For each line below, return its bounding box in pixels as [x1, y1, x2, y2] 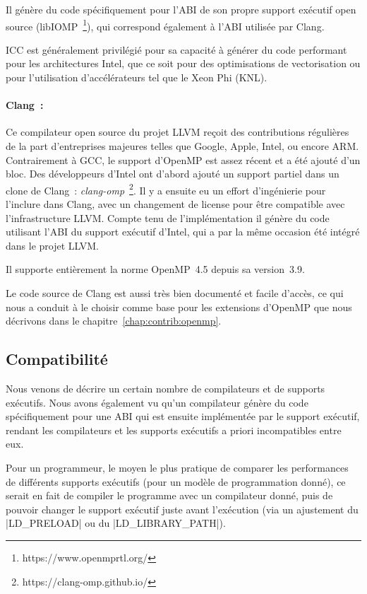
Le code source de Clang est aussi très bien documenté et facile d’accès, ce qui [6, 286, 344, 301]
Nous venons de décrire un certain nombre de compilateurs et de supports [6, 381, 325, 395]
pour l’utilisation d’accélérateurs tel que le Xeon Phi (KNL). [6, 70, 267, 85]
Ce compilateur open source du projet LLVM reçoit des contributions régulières [6, 124, 349, 139]
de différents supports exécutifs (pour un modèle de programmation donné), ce [6, 474, 346, 489]
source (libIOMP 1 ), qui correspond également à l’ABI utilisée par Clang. [6, 16, 325, 33]
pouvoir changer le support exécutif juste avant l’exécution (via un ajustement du [6, 501, 359, 516]
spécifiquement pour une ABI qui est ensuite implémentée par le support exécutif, [6, 409, 360, 424]
